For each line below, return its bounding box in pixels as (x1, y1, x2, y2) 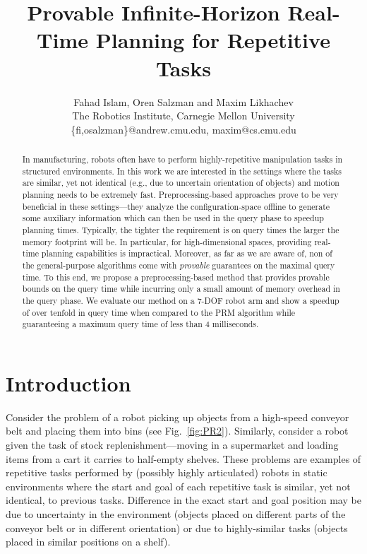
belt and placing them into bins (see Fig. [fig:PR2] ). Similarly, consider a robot (6, 423, 349, 438)
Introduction (6, 368, 131, 397)
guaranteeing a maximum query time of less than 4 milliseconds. (22, 318, 259, 330)
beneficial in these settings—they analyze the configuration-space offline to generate (22, 200, 330, 212)
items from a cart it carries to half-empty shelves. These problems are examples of (6, 451, 361, 466)
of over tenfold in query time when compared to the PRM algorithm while (22, 306, 296, 318)
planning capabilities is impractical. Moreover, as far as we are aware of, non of (41, 247, 332, 259)
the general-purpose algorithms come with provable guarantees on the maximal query (22, 259, 335, 271)
